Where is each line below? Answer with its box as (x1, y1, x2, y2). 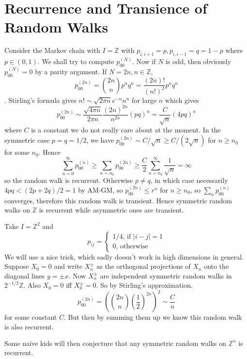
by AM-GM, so (78, 184, 123, 195)
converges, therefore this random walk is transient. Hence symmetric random (4, 195, 232, 205)
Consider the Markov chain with (4, 45, 100, 55)
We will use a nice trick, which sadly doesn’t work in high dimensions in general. (4, 251, 244, 261)
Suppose (4, 261, 29, 271)
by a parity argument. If (35, 66, 107, 76)
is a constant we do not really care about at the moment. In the (31, 124, 221, 134)
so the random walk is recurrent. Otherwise (4, 175, 133, 185)
